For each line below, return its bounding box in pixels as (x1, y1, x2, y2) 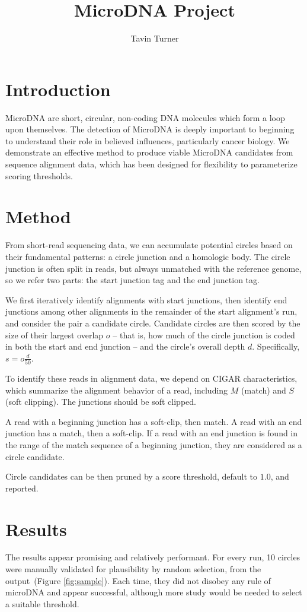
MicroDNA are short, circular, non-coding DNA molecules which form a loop (5, 111, 285, 123)
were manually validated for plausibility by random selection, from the (5, 563, 261, 575)
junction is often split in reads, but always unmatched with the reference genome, (5, 262, 302, 274)
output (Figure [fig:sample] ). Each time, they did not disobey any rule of (5, 574, 271, 586)
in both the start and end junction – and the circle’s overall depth (5, 340, 245, 353)
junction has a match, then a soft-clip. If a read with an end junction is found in (5, 427, 298, 439)
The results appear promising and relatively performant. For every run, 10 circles (5, 551, 300, 563)
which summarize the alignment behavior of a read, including (5, 383, 228, 396)
